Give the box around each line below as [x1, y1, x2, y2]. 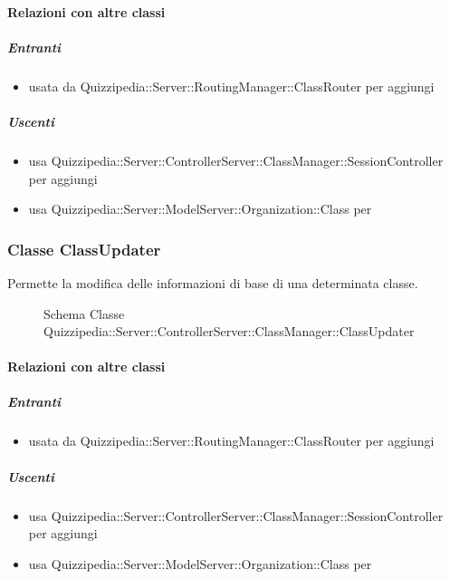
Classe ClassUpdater [7, 237, 161, 260]
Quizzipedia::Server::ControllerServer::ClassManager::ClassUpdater [43, 322, 415, 341]
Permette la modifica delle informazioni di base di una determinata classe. [7, 273, 418, 292]
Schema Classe [43, 304, 125, 323]
